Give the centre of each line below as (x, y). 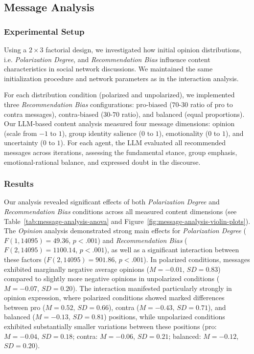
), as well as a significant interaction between (172, 250)
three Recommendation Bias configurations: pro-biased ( (88, 104)
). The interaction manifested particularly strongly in (152, 288)
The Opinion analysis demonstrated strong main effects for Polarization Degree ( (125, 231)
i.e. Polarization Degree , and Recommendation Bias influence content (107, 59)
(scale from (21, 133)
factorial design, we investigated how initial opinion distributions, (144, 49)
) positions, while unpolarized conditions (164, 317)
